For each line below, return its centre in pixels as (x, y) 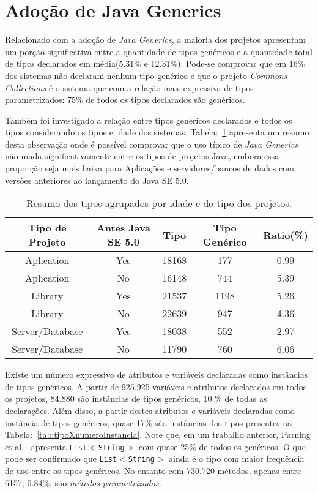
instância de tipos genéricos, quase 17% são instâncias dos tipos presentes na (149, 422)
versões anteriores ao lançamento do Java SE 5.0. (97, 180)
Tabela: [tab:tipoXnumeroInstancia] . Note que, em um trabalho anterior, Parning (158, 435)
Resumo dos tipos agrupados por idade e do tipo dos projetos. (159, 203)
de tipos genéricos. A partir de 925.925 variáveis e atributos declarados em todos (156, 386)
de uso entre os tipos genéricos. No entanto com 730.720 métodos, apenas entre (153, 471)
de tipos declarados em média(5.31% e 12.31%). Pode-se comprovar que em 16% (155, 63)
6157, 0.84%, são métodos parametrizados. (83, 482)
